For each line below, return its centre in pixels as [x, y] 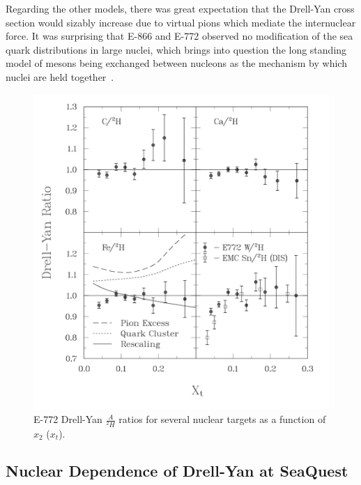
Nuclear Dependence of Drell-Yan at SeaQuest [177, 471]
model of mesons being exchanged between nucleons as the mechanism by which [176, 63]
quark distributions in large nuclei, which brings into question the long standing [176, 49]
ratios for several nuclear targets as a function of [222, 419]
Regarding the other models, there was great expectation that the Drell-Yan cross [180, 8]
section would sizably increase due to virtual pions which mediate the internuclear [181, 22]
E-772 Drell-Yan [68, 419]
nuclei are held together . [60, 76]
